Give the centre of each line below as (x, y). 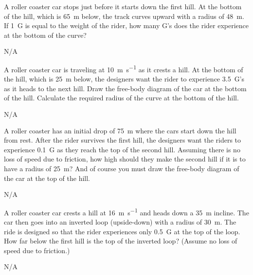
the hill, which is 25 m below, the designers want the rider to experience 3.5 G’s (124, 79)
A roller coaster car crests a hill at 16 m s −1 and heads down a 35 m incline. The (126, 211)
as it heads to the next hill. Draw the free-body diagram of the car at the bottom (125, 88)
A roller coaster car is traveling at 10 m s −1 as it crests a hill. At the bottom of (124, 68)
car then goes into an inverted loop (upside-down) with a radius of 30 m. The (120, 222)
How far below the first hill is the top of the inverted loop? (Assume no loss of (121, 241)
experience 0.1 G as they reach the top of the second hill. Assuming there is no (122, 149)
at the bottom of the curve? (45, 35)
